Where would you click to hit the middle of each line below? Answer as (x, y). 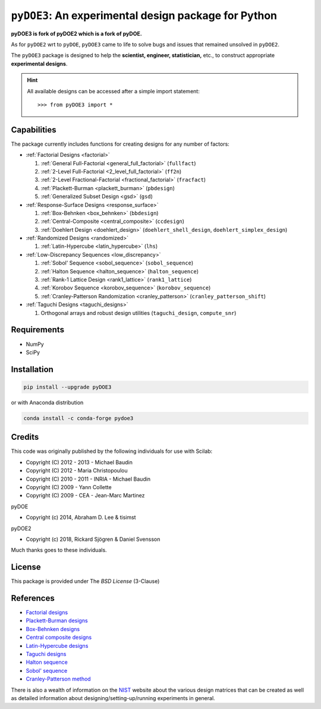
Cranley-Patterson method (59, 679)
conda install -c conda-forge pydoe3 (78, 418)
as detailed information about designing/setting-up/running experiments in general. (113, 698)
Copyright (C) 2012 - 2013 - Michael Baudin (79, 462)
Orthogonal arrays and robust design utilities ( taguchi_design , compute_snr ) (139, 313)
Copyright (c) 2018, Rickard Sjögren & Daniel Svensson (93, 539)
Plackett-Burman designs (57, 620)
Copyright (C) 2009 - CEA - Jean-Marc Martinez (85, 496)
